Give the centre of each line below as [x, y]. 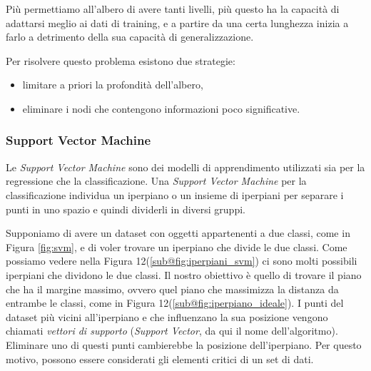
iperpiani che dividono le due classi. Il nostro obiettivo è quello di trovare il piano [184, 274]
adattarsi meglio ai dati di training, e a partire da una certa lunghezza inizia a [177, 22]
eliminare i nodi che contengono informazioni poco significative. [161, 108]
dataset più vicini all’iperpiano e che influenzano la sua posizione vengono [167, 316]
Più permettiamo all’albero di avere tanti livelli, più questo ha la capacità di [173, 9]
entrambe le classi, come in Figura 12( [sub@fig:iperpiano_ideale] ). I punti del [175, 303]
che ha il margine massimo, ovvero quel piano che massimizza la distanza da [172, 289]
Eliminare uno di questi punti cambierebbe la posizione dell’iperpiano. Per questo [184, 344]
